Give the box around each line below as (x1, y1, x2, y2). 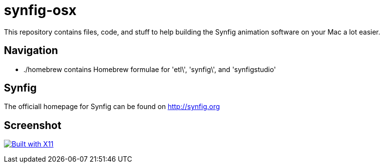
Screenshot (4, 119, 61, 131)
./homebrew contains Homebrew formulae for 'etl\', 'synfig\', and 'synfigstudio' (23, 65, 276, 74)
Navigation (4, 44, 58, 57)
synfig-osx (4, 2, 77, 19)
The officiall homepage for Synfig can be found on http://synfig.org (4, 102, 220, 111)
